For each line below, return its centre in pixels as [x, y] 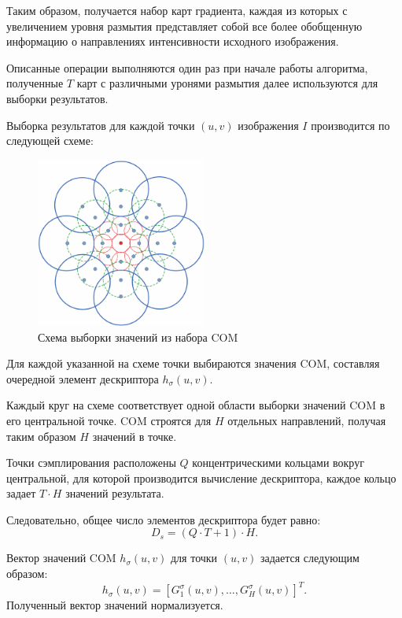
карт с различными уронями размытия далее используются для [227, 83]
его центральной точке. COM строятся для [109, 420]
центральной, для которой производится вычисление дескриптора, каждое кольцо [201, 477]
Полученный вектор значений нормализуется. [115, 605]
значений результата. [115, 493]
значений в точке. [135, 436]
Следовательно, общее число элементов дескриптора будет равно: [164, 519]
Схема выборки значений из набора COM [138, 337]
